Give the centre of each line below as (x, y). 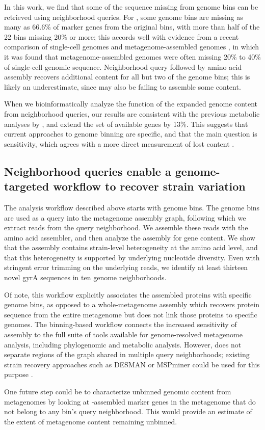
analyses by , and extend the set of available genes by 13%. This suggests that (126, 124)
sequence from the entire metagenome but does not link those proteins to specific (131, 314)
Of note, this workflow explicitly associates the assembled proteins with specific (128, 294)
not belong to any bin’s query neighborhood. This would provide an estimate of (128, 411)
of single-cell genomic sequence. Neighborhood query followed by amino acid (123, 66)
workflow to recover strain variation (149, 186)
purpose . (19, 374)
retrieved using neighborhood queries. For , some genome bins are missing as (124, 17)
